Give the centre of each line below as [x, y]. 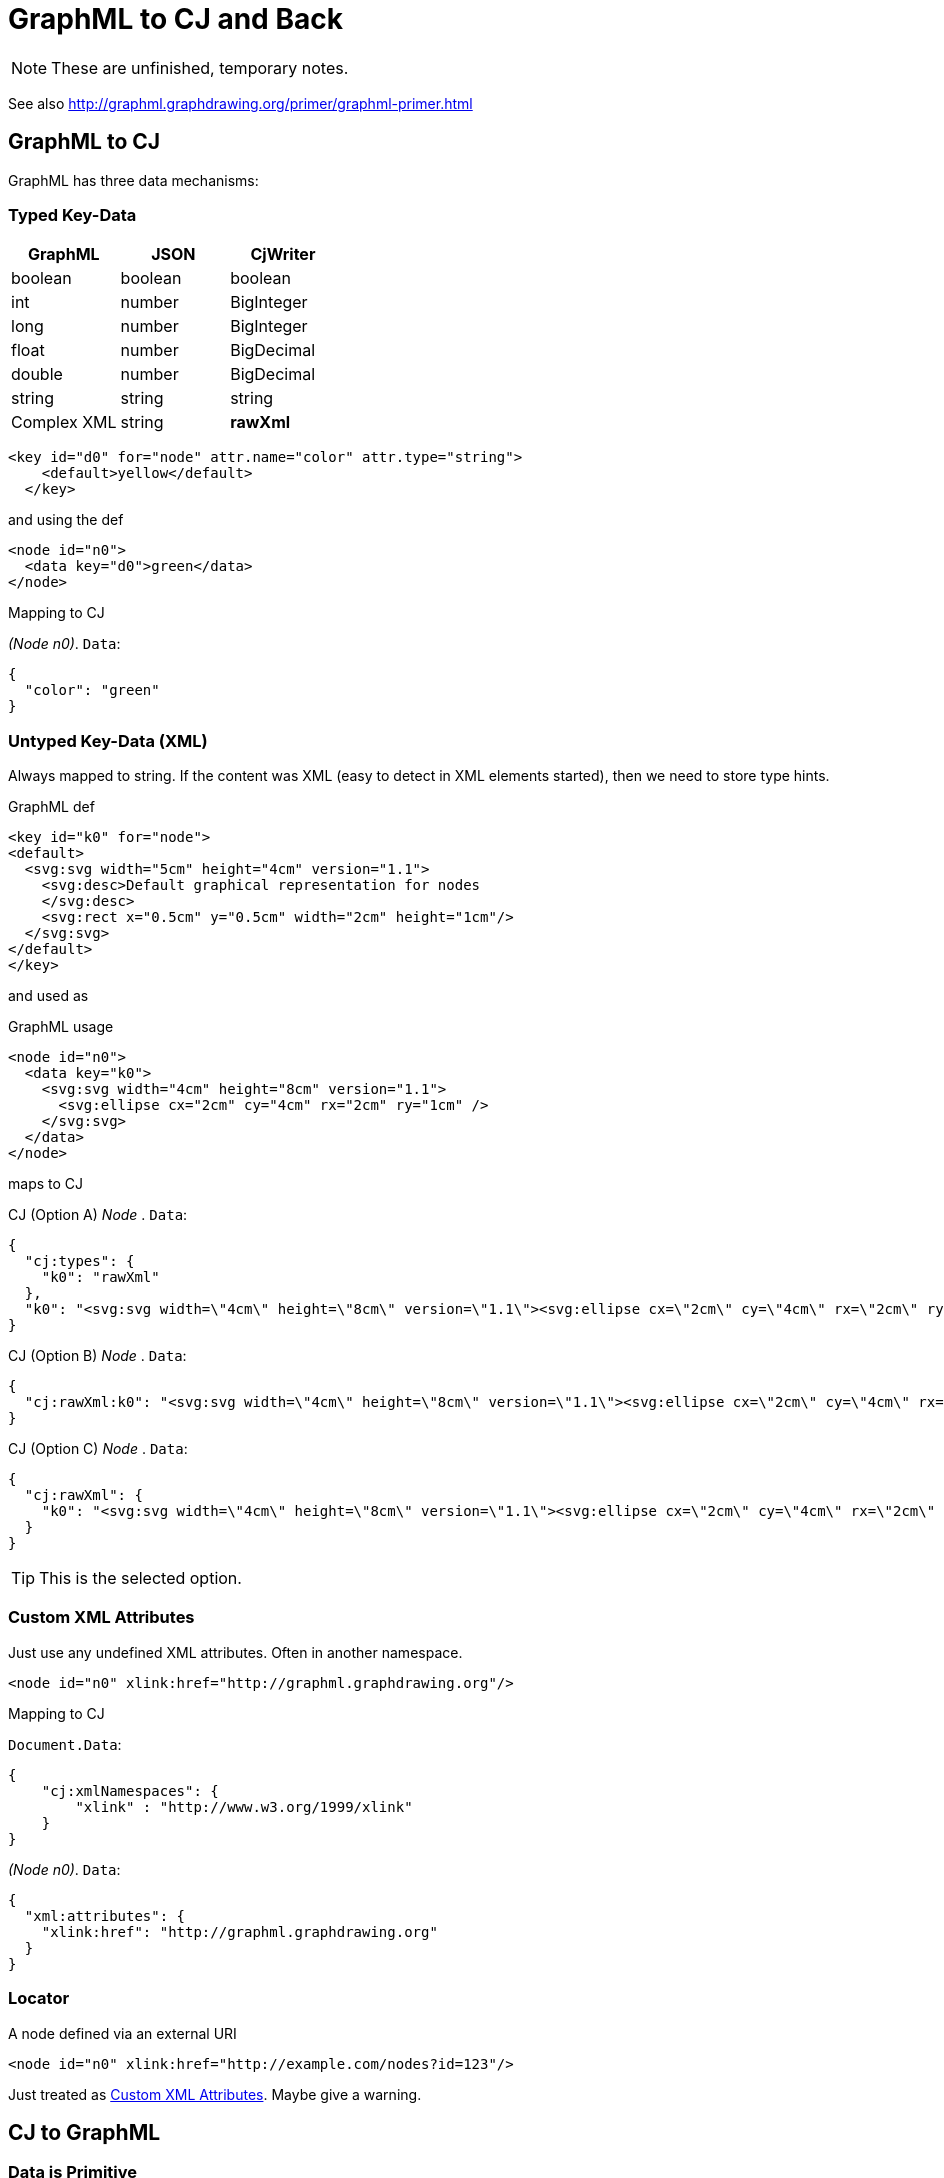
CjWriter [283, 254]
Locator [39, 1998]
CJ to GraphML [84, 2133]
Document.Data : [65, 1744]
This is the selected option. [140, 1578]
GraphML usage [61, 1027]
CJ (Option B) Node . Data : [97, 1356]
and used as [48, 996]
